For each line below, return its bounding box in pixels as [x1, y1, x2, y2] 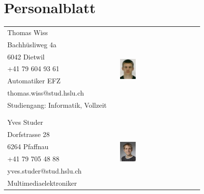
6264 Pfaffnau [7, 141, 49, 151]
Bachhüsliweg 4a [7, 39, 57, 49]
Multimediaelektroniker [7, 177, 77, 188]
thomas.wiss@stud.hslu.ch [7, 88, 84, 98]
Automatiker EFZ [7, 76, 61, 86]
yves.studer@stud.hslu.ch [7, 165, 82, 175]
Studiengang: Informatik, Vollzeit [7, 99, 107, 110]
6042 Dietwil [7, 51, 45, 61]
